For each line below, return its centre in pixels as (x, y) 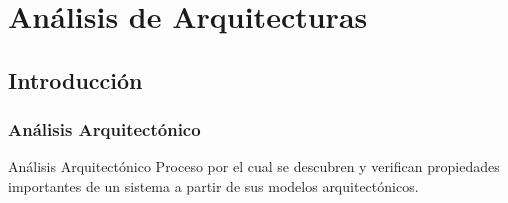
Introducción (75, 79)
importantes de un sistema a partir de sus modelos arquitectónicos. (213, 185)
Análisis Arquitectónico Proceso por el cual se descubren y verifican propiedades (254, 166)
